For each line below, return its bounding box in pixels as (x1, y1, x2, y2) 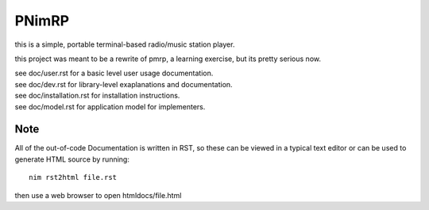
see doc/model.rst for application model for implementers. (14, 101, 206, 111)
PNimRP (14, 12, 70, 29)
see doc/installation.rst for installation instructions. (14, 91, 180, 101)
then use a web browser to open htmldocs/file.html (14, 190, 182, 200)
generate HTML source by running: (14, 155, 130, 164)
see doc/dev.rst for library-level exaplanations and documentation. (14, 79, 234, 89)
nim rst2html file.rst (29, 173, 118, 182)
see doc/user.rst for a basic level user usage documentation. (14, 68, 214, 78)
